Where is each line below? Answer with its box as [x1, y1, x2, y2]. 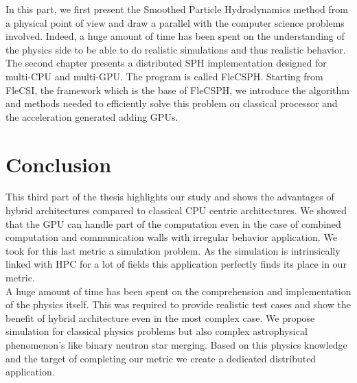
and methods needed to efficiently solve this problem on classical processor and [5, 96, 338, 111]
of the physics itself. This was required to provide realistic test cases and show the [5, 297, 351, 312]
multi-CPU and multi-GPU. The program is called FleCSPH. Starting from [5, 69, 323, 83]
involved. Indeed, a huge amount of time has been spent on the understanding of [5, 29, 345, 43]
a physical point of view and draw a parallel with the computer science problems [5, 15, 345, 30]
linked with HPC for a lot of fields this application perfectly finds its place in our [5, 257, 347, 271]
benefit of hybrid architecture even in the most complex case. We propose [5, 310, 315, 325]
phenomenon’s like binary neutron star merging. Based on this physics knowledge [5, 338, 347, 351]
